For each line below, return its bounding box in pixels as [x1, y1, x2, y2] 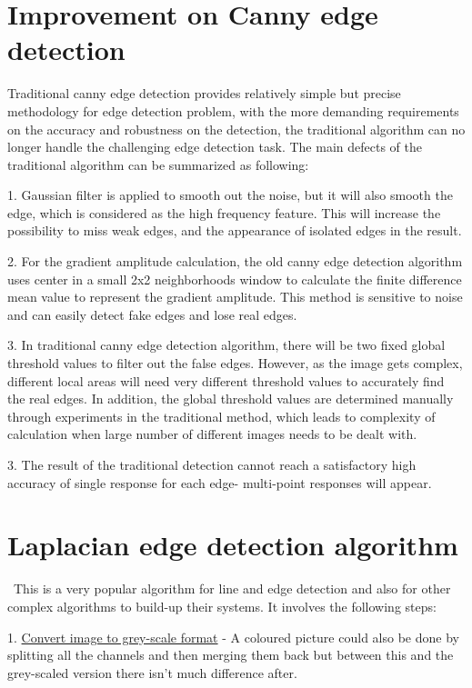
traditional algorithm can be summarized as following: [7, 155, 309, 174]
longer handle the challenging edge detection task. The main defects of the [7, 137, 422, 156]
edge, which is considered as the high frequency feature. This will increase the [7, 203, 441, 222]
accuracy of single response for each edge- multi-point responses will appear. [7, 473, 432, 492]
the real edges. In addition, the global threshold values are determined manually [7, 389, 454, 408]
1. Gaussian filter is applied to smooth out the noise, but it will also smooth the [7, 185, 453, 204]
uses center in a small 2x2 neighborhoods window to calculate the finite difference [7, 269, 462, 288]
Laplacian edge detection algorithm [7, 526, 458, 563]
